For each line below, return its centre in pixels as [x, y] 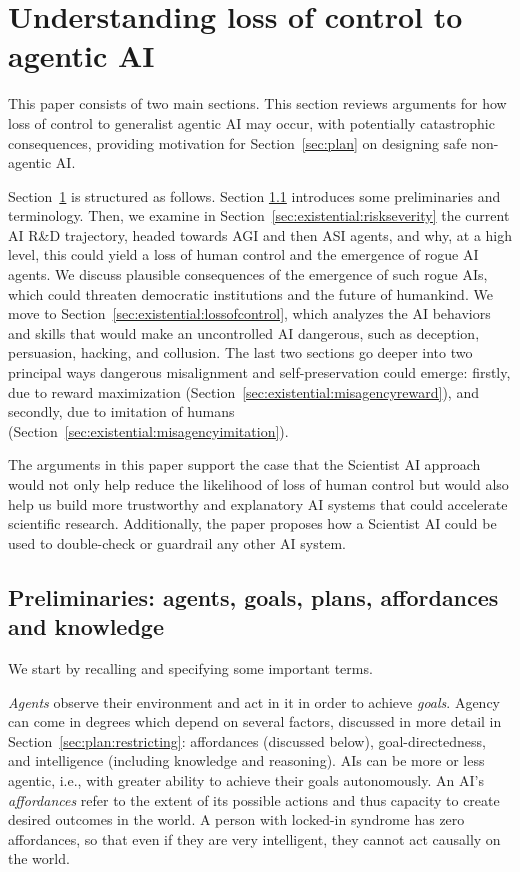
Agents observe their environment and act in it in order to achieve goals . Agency [254, 701]
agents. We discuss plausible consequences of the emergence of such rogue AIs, [248, 274]
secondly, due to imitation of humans [121, 411]
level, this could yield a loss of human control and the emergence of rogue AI [243, 254]
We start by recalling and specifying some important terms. [190, 667]
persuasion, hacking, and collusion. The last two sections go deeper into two [240, 352]
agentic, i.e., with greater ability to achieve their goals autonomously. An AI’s [246, 779]
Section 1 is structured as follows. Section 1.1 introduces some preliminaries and [254, 195]
